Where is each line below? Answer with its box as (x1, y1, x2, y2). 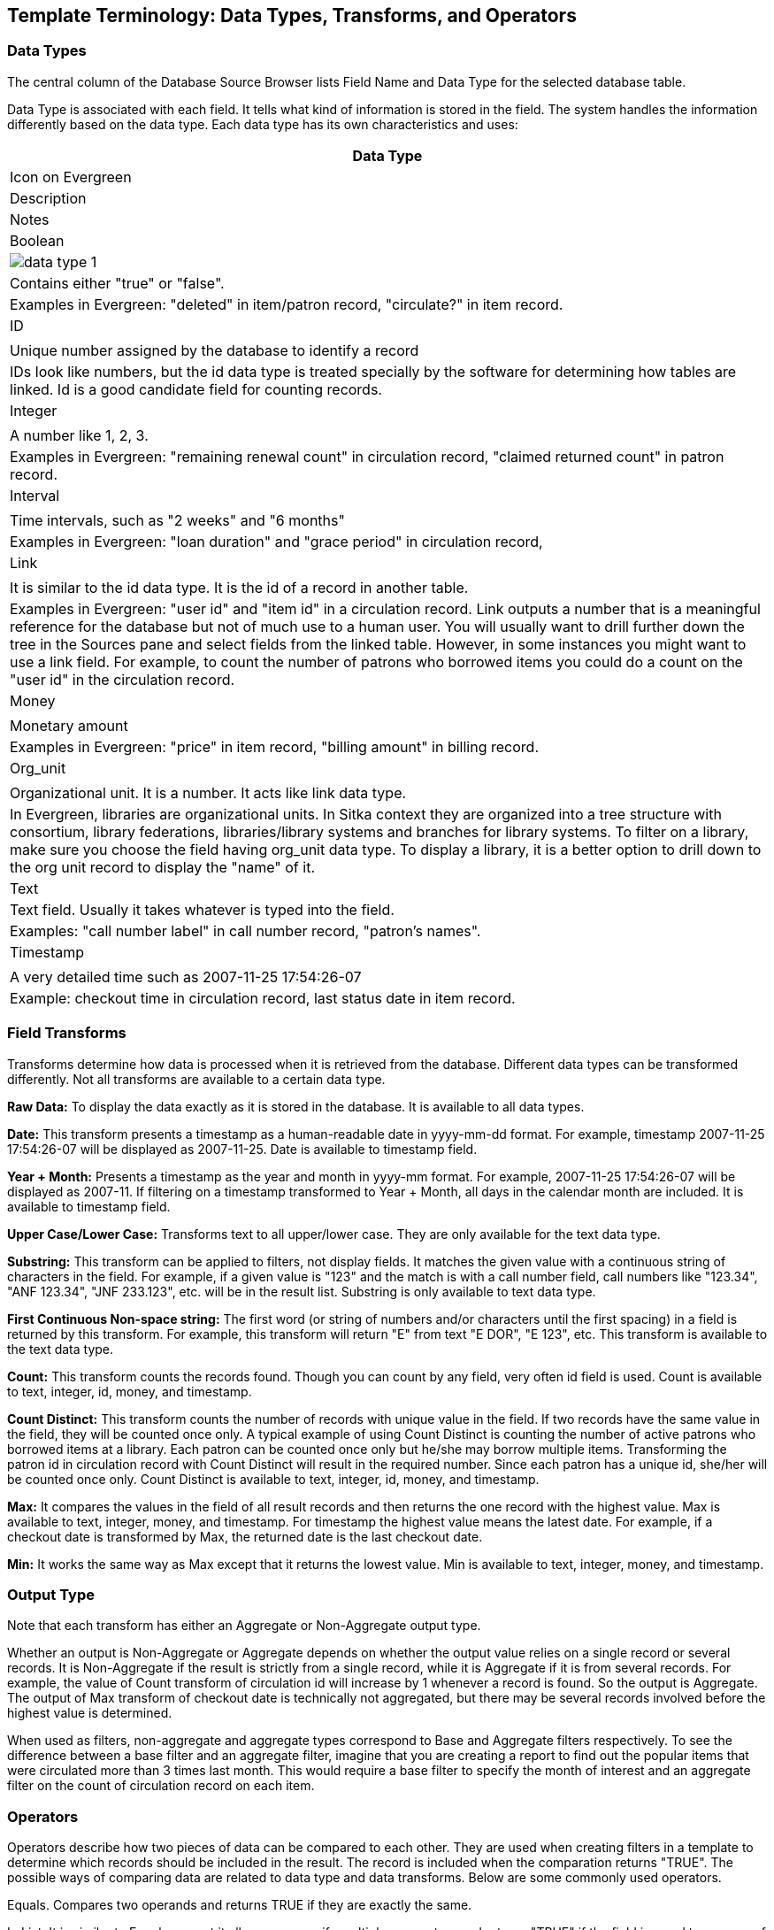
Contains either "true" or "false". (10, 273, 225, 292)
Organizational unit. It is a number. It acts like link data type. (10, 783, 407, 802)
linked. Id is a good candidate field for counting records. (10, 380, 382, 398)
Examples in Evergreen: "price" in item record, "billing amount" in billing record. (10, 737, 539, 756)
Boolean (10, 231, 65, 250)
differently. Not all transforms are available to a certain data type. (7, 1071, 386, 1087)
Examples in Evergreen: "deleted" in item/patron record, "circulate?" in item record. (10, 295, 563, 313)
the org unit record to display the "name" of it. (10, 857, 315, 876)
